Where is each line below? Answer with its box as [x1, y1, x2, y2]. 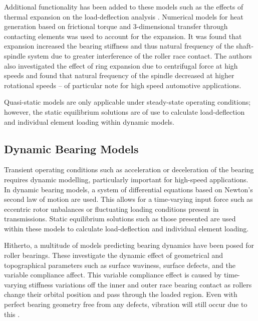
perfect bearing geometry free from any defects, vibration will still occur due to [4, 299, 247, 309]
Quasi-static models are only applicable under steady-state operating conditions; [4, 97, 251, 107]
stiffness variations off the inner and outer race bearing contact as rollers [29, 279, 252, 289]
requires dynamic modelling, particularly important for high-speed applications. [4, 174, 248, 184]
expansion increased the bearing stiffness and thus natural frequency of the [4, 41, 234, 51]
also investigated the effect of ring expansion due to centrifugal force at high [4, 60, 238, 71]
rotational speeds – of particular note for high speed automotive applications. [4, 80, 241, 90]
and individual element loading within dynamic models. [4, 116, 175, 127]
